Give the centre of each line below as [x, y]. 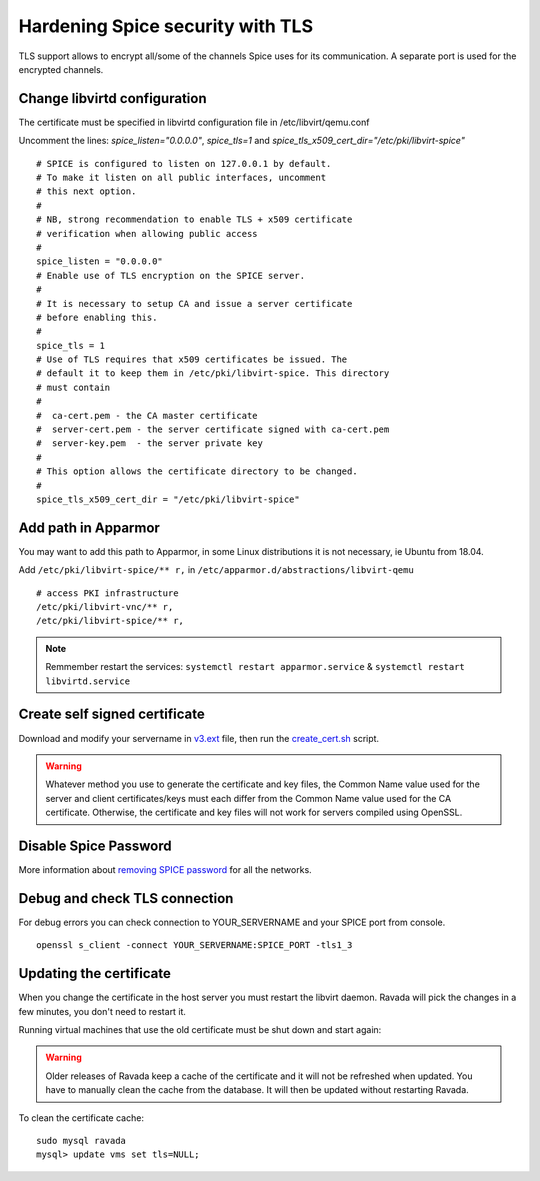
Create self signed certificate [111, 714]
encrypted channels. [61, 69]
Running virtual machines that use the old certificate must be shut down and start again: [200, 1029]
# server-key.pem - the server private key [150, 443]
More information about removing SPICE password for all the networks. [165, 870]
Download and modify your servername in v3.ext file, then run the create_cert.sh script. [199, 738]
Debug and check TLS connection [126, 898]
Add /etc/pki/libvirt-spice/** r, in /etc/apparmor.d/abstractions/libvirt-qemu [216, 570]
